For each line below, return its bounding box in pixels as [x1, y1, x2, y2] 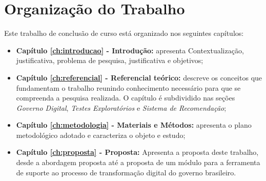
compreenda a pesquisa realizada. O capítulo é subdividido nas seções [16, 92, 235, 103]
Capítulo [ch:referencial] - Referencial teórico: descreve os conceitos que [16, 72, 262, 83]
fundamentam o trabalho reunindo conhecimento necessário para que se [16, 82, 241, 93]
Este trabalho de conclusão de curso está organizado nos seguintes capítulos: [4, 28, 244, 38]
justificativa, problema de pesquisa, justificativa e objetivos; [16, 55, 203, 66]
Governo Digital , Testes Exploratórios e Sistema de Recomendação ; [16, 102, 227, 113]
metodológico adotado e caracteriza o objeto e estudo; [16, 129, 186, 140]
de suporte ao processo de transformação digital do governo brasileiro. [16, 167, 236, 177]
